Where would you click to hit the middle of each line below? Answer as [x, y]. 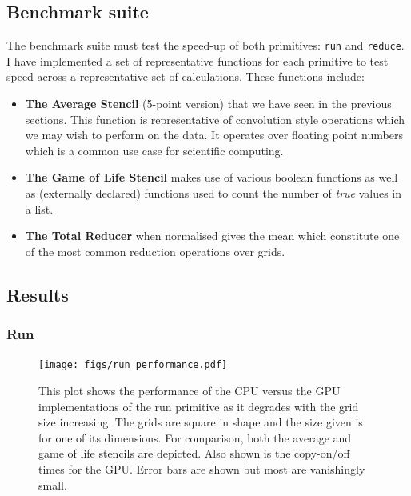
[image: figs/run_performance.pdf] [133, 365]
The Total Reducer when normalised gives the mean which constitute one [212, 236]
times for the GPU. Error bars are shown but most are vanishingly [202, 469]
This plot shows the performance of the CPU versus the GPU [190, 391]
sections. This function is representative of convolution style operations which [215, 119]
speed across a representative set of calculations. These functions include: [186, 76]
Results [38, 294]
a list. [39, 208]
